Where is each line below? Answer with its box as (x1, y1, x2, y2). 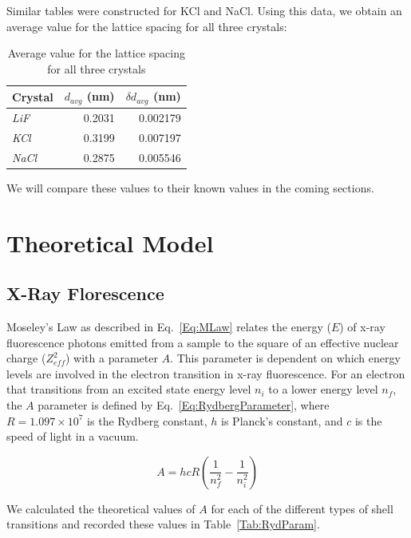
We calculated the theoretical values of (6, 500, 196, 516)
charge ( (6, 350, 46, 366)
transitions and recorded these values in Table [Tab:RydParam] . (6, 516, 320, 532)
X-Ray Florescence (6, 281, 164, 306)
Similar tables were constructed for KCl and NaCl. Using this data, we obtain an (6, 2, 402, 18)
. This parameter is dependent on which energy (170, 350, 401, 366)
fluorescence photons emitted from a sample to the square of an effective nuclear (6, 334, 399, 350)
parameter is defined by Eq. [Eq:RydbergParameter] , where (38, 397, 330, 413)
